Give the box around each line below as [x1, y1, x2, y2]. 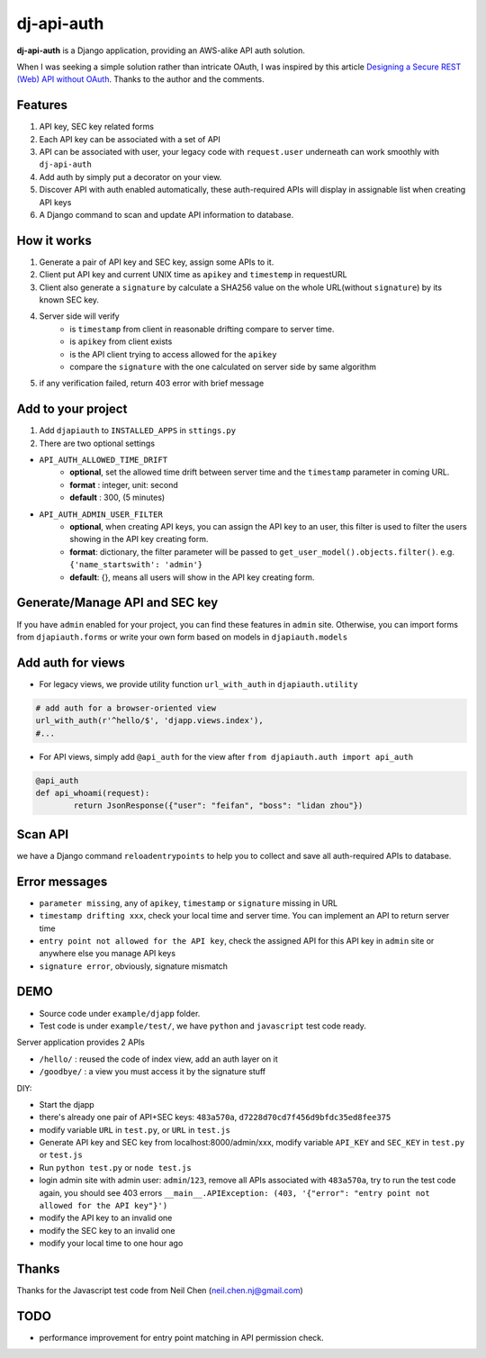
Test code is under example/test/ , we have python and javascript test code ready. [39, 1020, 366, 1031]
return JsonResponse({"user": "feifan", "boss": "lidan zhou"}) [73, 801, 364, 810]
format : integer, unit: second [69, 479, 179, 490]
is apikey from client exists [69, 336, 173, 347]
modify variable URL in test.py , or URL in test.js [39, 1124, 231, 1135]
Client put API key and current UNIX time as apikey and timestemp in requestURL [39, 269, 347, 280]
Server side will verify [39, 311, 121, 321]
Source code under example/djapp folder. [39, 1008, 201, 1018]
